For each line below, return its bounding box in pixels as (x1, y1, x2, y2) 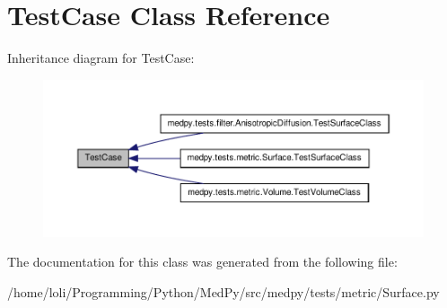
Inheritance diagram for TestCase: (7, 48, 195, 67)
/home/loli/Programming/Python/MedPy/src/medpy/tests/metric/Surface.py (7, 282, 440, 301)
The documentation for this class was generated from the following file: (7, 252, 398, 271)
